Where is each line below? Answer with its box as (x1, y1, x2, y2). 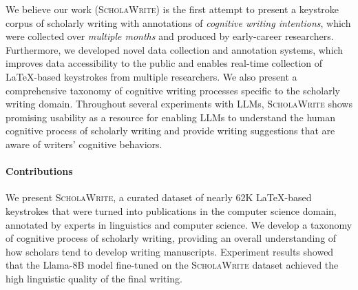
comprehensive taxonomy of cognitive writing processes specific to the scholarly (6, 83, 340, 97)
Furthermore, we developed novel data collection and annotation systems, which (6, 42, 344, 56)
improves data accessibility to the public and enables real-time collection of (6, 56, 323, 70)
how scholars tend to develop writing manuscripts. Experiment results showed (6, 244, 334, 258)
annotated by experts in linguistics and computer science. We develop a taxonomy (6, 217, 352, 231)
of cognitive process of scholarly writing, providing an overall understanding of (6, 231, 337, 245)
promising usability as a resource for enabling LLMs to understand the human (6, 110, 336, 124)
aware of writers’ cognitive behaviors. (6, 136, 162, 151)
